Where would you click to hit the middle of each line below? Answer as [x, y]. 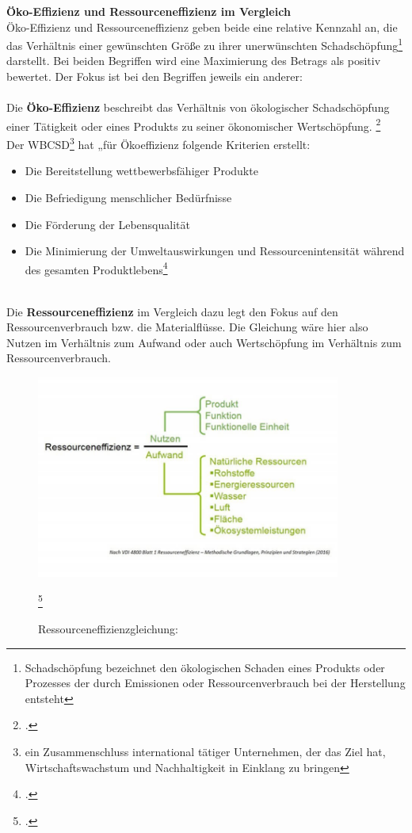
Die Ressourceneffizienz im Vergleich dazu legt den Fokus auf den [172, 311]
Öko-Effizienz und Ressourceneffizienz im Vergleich [149, 11]
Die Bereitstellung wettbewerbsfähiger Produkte [141, 171]
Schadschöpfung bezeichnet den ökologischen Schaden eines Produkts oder [205, 667]
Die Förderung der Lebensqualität [107, 224]
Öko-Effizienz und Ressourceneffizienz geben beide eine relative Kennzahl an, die [202, 27]
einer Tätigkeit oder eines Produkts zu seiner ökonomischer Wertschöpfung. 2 [194, 124]
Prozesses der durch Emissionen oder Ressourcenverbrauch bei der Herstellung [215, 683]
